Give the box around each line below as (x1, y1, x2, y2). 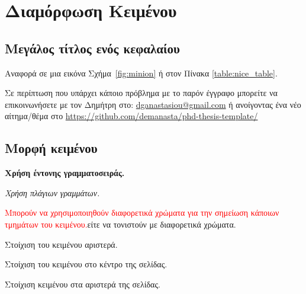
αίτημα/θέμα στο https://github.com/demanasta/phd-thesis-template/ (5, 110, 258, 122)
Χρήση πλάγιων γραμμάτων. (5, 186, 100, 199)
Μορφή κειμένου (5, 139, 98, 157)
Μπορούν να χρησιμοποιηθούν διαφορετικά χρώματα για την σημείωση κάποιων (5, 206, 279, 219)
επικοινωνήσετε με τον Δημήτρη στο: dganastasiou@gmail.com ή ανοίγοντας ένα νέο (5, 98, 301, 110)
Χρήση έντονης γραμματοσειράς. (5, 167, 125, 179)
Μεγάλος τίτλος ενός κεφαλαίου (5, 39, 180, 57)
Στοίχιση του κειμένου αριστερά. (5, 238, 118, 250)
